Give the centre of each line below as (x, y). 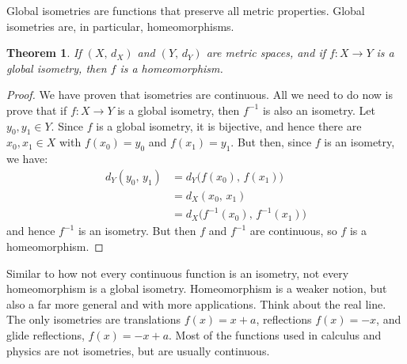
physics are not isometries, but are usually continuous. (138, 350)
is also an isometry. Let (319, 110)
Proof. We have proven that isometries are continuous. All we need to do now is (200, 95)
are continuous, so (293, 231)
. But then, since (271, 142)
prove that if (37, 110)
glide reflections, (46, 334)
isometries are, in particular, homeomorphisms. (120, 26)
